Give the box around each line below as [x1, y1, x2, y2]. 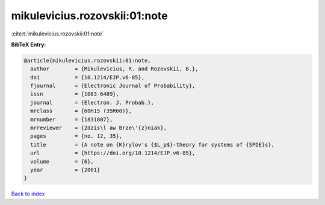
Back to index [11, 190, 45, 198]
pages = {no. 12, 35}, [30, 133, 123, 139]
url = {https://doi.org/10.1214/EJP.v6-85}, [30, 150, 196, 156]
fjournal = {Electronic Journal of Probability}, [30, 82, 196, 90]
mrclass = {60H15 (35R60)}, [30, 108, 132, 114]
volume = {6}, [30, 158, 94, 165]
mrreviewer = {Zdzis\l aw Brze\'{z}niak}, [30, 124, 167, 132]
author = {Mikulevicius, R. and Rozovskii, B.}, [30, 66, 199, 72]
